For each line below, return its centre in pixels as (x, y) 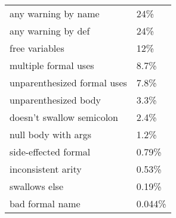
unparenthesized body (55, 100)
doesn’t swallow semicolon (64, 117)
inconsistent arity (46, 169)
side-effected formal (50, 152)
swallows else (37, 186)
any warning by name (55, 13)
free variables (37, 48)
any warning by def (50, 31)
